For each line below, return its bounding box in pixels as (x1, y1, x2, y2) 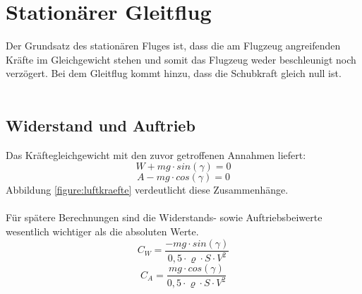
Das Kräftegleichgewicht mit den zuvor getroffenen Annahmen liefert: (6, 147, 306, 162)
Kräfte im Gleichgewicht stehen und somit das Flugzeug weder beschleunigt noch (6, 52, 356, 66)
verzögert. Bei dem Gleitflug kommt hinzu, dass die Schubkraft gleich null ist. (6, 66, 342, 81)
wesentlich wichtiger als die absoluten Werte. (6, 224, 199, 239)
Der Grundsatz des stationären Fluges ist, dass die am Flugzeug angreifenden (6, 38, 341, 53)
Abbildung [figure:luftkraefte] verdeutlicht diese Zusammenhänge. (6, 182, 289, 197)
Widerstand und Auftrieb (6, 114, 195, 136)
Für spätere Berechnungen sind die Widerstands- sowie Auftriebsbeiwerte (6, 210, 322, 225)
